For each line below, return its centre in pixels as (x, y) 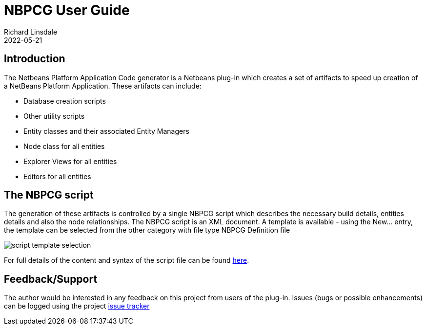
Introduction (35, 59)
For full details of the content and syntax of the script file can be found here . (127, 260)
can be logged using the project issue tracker (77, 306)
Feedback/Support (51, 279)
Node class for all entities (64, 146)
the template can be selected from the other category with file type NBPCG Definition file (147, 230)
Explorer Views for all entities (70, 161)
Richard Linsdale (31, 32)
